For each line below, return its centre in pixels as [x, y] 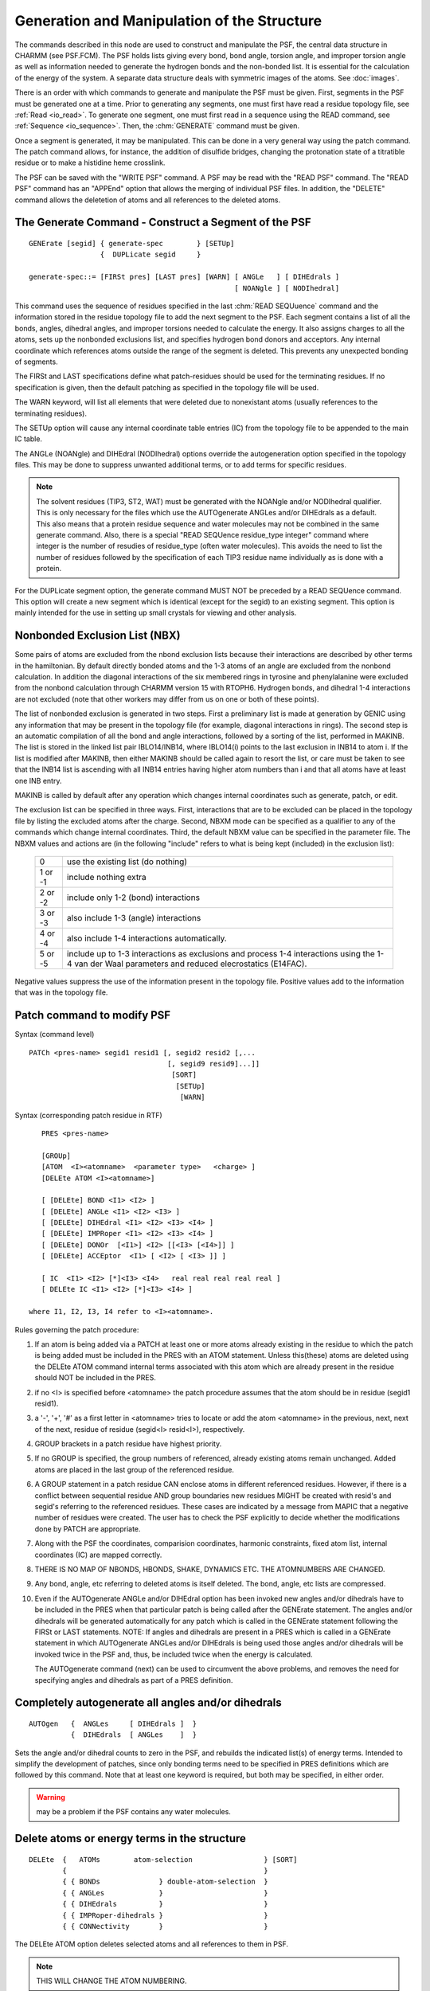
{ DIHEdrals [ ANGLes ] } [134, 1735]
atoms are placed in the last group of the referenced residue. [135, 1469]
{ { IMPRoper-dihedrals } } [165, 1915]
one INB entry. [38, 780]
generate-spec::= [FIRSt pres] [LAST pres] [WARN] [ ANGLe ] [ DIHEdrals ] [184, 277]
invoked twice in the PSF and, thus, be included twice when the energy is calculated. [174, 1654]
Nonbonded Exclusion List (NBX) [98, 636]
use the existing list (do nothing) [127, 862]
